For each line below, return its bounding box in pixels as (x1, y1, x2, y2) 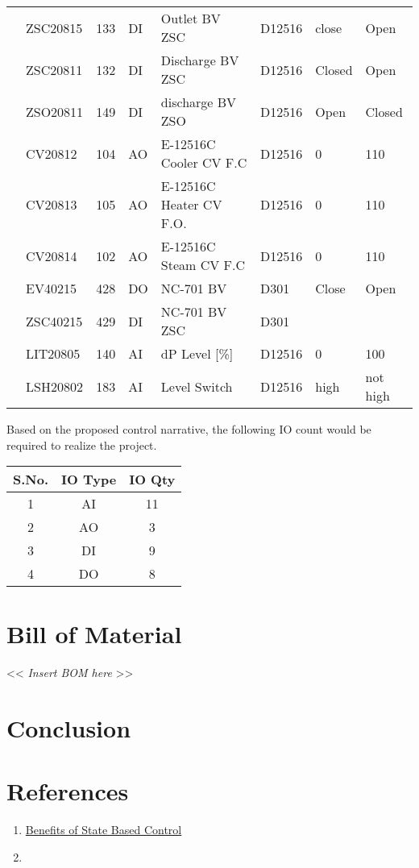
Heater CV (160, 195, 222, 214)
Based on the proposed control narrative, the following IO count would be (6, 421, 371, 437)
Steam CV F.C (160, 255, 246, 274)
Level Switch (160, 376, 233, 396)
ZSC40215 (26, 311, 83, 330)
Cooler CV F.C (160, 153, 247, 172)
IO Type (61, 470, 117, 489)
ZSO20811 (26, 102, 84, 121)
